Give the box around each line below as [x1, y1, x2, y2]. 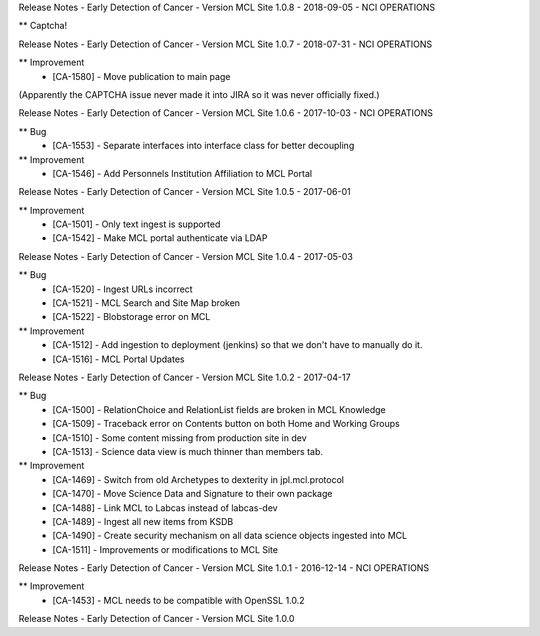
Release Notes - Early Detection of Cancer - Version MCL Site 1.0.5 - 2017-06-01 [18, 186, 351, 198]
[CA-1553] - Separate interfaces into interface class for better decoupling [52, 140, 355, 152]
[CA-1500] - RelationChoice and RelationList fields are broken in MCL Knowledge [52, 403, 386, 415]
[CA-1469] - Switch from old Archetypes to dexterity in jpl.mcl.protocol [52, 473, 345, 485]
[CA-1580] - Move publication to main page [52, 70, 231, 82]
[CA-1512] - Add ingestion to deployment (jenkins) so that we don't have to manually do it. [52, 339, 423, 351]
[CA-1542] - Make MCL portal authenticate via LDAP [52, 232, 268, 244]
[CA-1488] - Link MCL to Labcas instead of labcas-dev [52, 501, 279, 514]
